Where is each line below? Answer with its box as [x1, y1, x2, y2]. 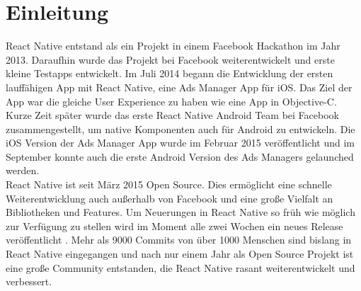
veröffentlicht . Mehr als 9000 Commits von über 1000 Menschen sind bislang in [6, 232, 352, 247]
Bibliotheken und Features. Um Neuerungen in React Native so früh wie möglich [6, 205, 355, 219]
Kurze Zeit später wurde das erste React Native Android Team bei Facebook [6, 108, 339, 122]
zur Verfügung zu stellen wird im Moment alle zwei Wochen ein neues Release [6, 218, 343, 233]
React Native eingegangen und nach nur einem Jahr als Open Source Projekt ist [6, 246, 354, 261]
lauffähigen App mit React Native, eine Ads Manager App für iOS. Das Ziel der [6, 79, 353, 94]
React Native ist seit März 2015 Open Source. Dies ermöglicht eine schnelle [6, 177, 332, 192]
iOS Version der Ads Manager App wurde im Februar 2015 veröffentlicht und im [6, 135, 355, 150]
